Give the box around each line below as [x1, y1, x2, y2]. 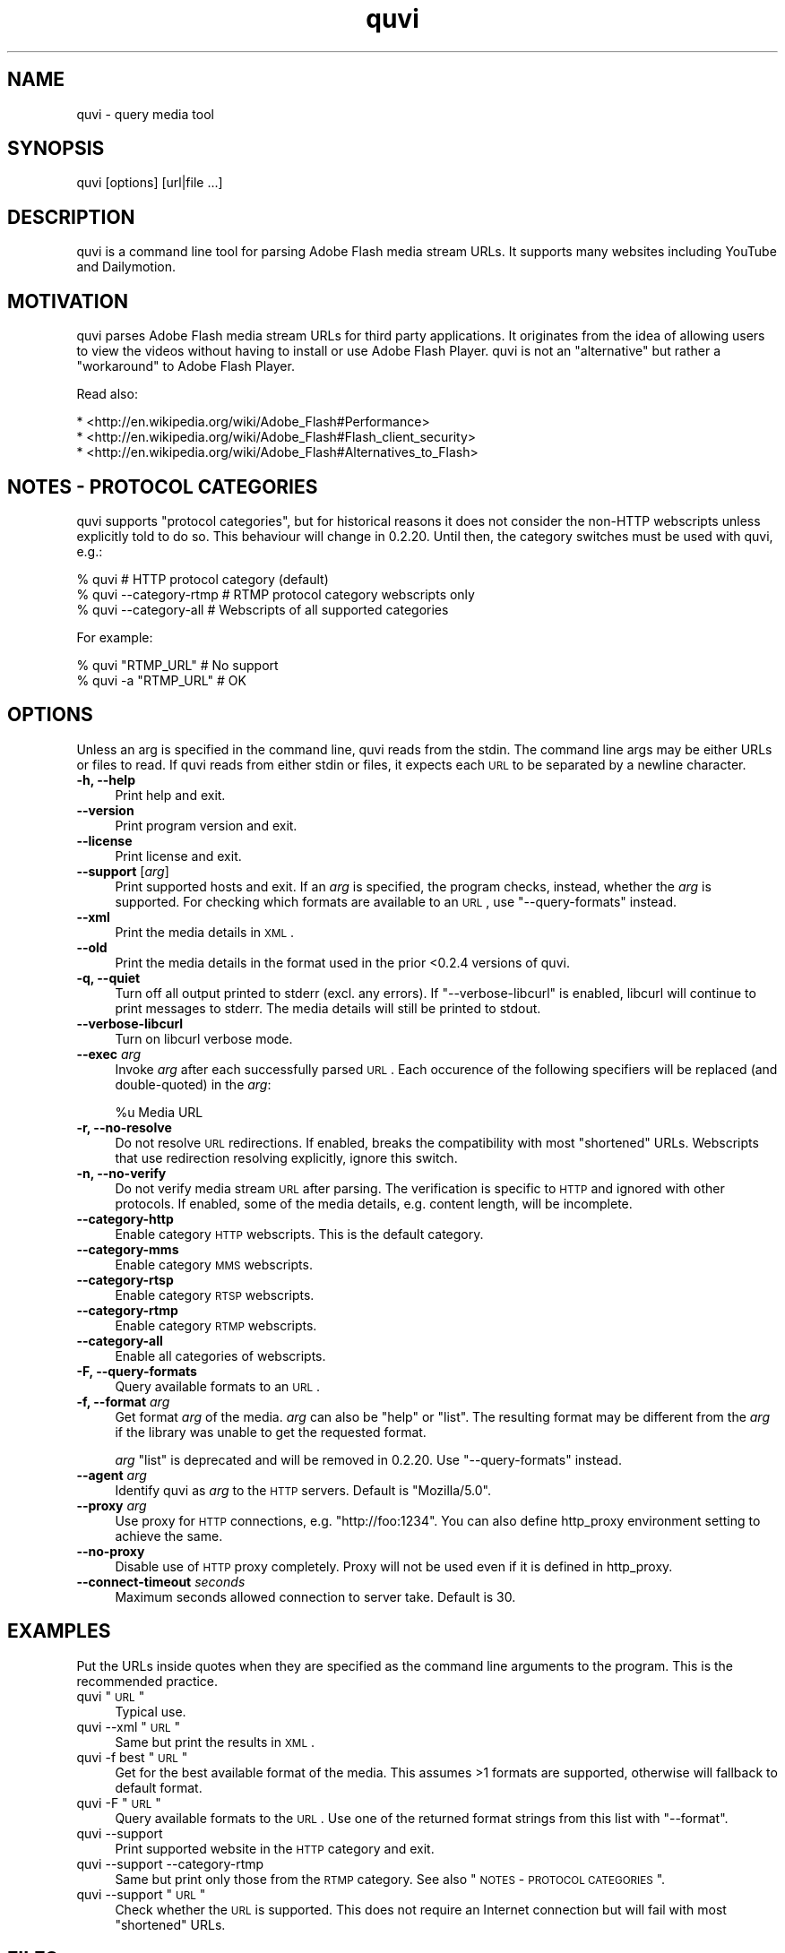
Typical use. [115, 1703, 186, 1719]
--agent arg [76, 1467, 147, 1483]
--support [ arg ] [76, 863, 169, 879]
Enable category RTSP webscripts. [115, 1286, 315, 1303]
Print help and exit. [115, 787, 226, 803]
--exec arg [76, 1045, 142, 1062]
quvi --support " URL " [76, 1886, 206, 1902]
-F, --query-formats [76, 1363, 197, 1379]
